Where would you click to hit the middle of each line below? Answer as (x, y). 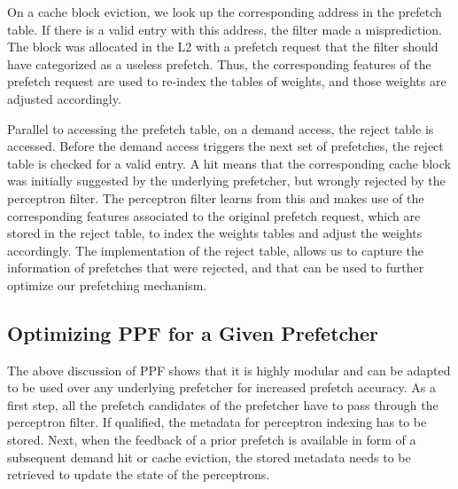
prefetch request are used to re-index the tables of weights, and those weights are (227, 81)
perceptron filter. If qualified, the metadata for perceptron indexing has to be (217, 422)
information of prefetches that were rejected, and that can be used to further (216, 268)
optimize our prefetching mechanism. (107, 284)
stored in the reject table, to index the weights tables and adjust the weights (215, 233)
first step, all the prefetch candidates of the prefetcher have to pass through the (223, 404)
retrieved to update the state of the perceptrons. (139, 474)
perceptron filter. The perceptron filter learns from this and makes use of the (216, 197)
